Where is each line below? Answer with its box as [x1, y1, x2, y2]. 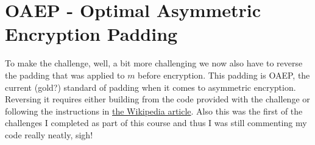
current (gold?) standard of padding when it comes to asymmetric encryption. [5, 80, 296, 93]
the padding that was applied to [5, 68, 125, 81]
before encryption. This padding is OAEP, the [138, 68, 310, 81]
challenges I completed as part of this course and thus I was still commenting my [5, 116, 307, 129]
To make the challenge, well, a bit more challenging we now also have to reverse [5, 57, 303, 69]
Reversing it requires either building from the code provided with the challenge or [5, 93, 310, 105]
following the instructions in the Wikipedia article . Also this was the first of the [5, 104, 303, 117]
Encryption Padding [5, 21, 178, 46]
